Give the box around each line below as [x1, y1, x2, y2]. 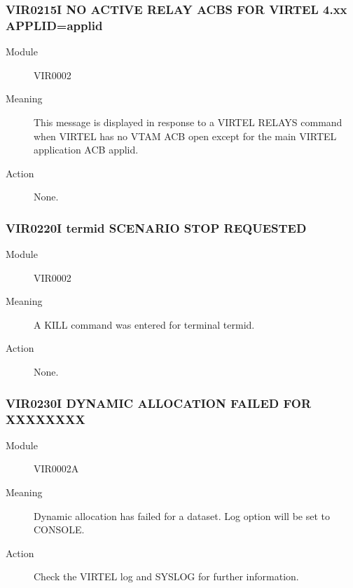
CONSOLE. [34, 522, 85, 537]
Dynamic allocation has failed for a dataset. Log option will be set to [34, 508, 330, 523]
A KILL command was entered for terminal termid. [34, 317, 255, 331]
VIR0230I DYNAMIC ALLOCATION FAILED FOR [6, 394, 312, 411]
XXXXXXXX [6, 410, 85, 428]
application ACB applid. [34, 142, 139, 157]
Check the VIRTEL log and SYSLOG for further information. [34, 569, 299, 584]
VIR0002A [34, 461, 79, 476]
